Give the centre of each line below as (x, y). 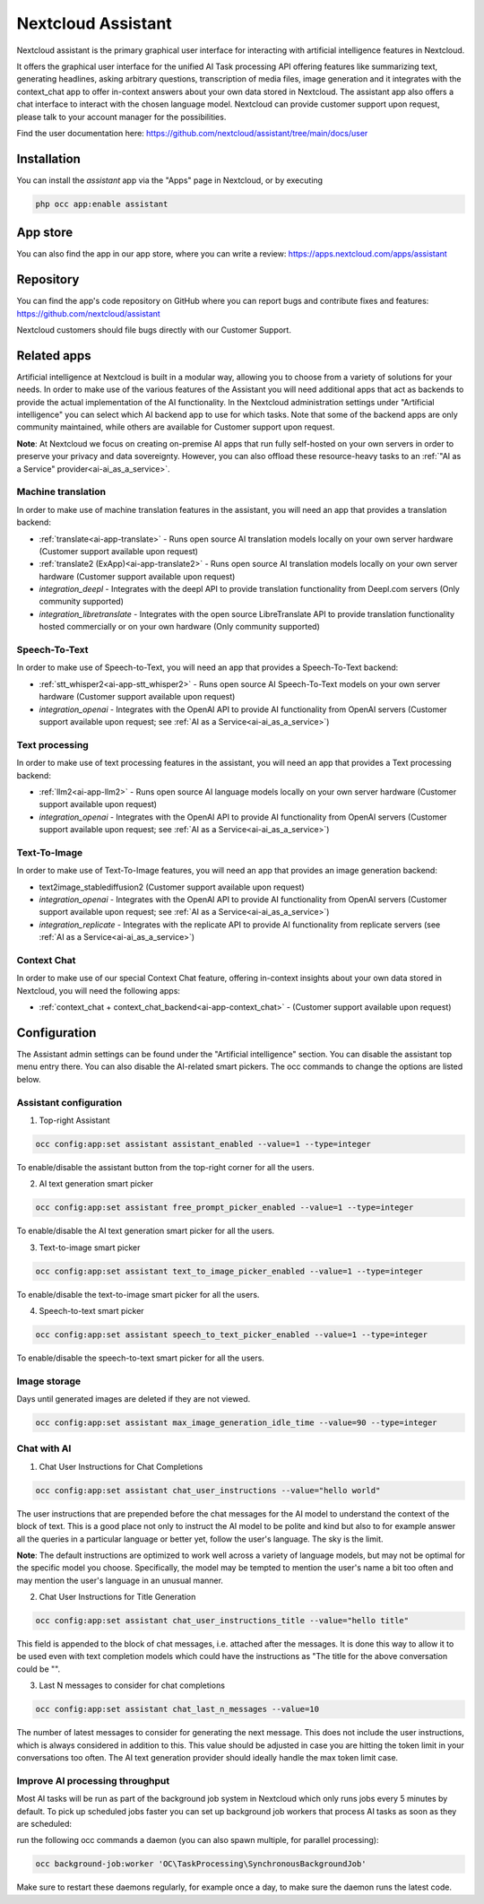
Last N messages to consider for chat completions (132, 1685)
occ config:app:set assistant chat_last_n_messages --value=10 (177, 1709)
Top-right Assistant (75, 1120)
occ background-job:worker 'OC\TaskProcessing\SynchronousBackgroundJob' (201, 1864)
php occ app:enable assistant (102, 204)
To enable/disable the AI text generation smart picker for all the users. (146, 1231)
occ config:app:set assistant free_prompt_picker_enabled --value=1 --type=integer (225, 1208)
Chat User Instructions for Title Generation (117, 1597)
